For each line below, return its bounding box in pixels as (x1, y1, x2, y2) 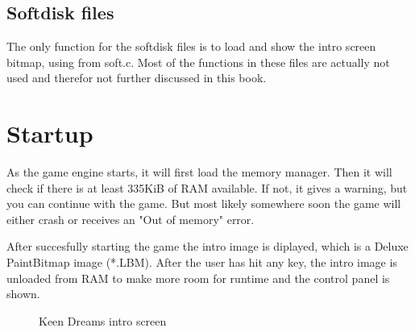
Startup (6, 117, 93, 150)
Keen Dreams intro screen (39, 312, 167, 329)
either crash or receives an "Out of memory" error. (6, 210, 255, 227)
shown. (6, 285, 40, 302)
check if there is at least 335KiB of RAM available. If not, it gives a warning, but (6, 179, 408, 196)
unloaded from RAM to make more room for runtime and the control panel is (6, 269, 390, 286)
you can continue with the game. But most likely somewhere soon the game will (6, 195, 401, 212)
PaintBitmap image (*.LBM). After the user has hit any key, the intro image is (6, 254, 397, 271)
